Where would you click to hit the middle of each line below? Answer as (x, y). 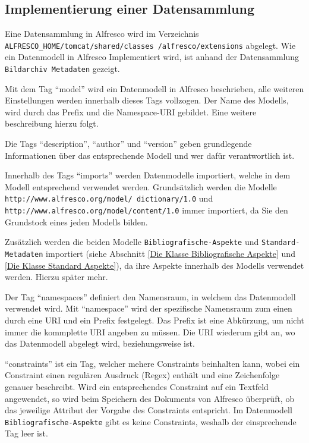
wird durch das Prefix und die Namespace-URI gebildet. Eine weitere (131, 111)
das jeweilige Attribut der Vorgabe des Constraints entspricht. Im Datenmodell (149, 410)
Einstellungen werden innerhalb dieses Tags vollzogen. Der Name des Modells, (147, 100)
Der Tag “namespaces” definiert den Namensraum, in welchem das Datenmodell (150, 296)
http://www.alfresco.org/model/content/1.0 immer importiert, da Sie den (146, 210)
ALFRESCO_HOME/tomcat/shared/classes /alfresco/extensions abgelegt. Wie (150, 45)
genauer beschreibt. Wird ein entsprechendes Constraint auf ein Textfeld (137, 387)
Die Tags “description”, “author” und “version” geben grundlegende (128, 144)
